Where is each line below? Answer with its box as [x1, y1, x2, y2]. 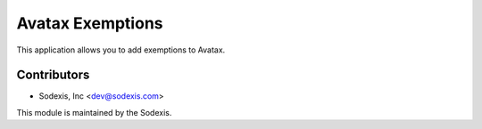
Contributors [16, 68, 90, 83]
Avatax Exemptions [16, 13, 163, 33]
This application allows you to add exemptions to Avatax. [16, 44, 226, 55]
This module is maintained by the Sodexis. [16, 107, 172, 117]
